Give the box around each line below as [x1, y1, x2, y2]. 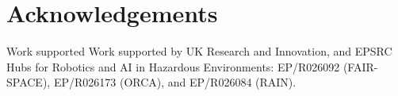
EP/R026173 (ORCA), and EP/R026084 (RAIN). [53, 74, 297, 90]
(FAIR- [343, 58, 378, 75]
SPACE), [6, 74, 51, 90]
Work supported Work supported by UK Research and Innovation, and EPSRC [6, 43, 392, 60]
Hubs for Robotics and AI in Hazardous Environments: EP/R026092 [6, 58, 340, 75]
